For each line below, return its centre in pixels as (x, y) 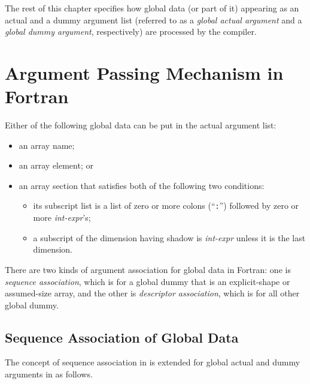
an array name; (47, 145)
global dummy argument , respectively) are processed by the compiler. (131, 31)
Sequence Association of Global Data (122, 337)
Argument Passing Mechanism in (144, 72)
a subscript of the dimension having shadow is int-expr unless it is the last (169, 237)
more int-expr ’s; (62, 217)
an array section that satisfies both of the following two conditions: (142, 185)
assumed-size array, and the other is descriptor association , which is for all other (152, 293)
